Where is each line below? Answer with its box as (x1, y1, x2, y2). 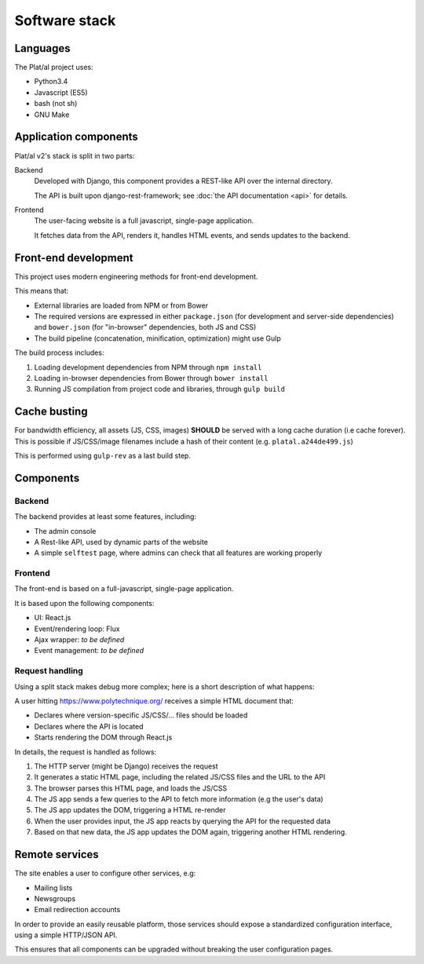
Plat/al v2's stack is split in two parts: (14, 151, 135, 160)
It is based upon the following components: (14, 598, 155, 608)
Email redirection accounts (34, 905, 121, 915)
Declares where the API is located (34, 721, 144, 731)
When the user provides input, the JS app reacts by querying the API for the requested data (34, 816, 331, 826)
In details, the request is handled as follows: (14, 747, 157, 757)
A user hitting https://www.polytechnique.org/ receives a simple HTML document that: (14, 696, 294, 706)
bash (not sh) (34, 99, 78, 108)
